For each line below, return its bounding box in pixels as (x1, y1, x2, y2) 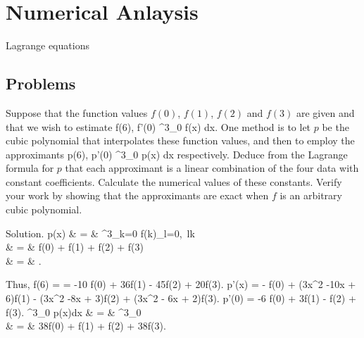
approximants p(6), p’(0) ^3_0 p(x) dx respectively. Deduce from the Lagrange (6, 146, 348, 161)
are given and (296, 105, 355, 120)
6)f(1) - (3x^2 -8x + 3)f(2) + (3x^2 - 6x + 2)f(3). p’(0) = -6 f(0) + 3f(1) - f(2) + (6, 291, 356, 306)
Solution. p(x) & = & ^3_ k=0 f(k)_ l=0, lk (6, 225, 195, 240)
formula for (6, 161, 54, 175)
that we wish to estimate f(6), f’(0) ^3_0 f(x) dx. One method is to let (6, 119, 311, 134)
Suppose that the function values (6, 105, 148, 120)
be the (322, 119, 349, 134)
